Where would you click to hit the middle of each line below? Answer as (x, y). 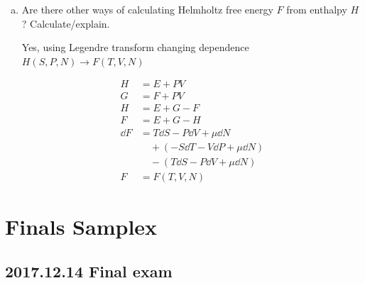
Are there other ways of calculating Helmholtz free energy (147, 9)
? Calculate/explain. (66, 23)
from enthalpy (317, 9)
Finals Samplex (81, 226)
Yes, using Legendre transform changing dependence (135, 47)
